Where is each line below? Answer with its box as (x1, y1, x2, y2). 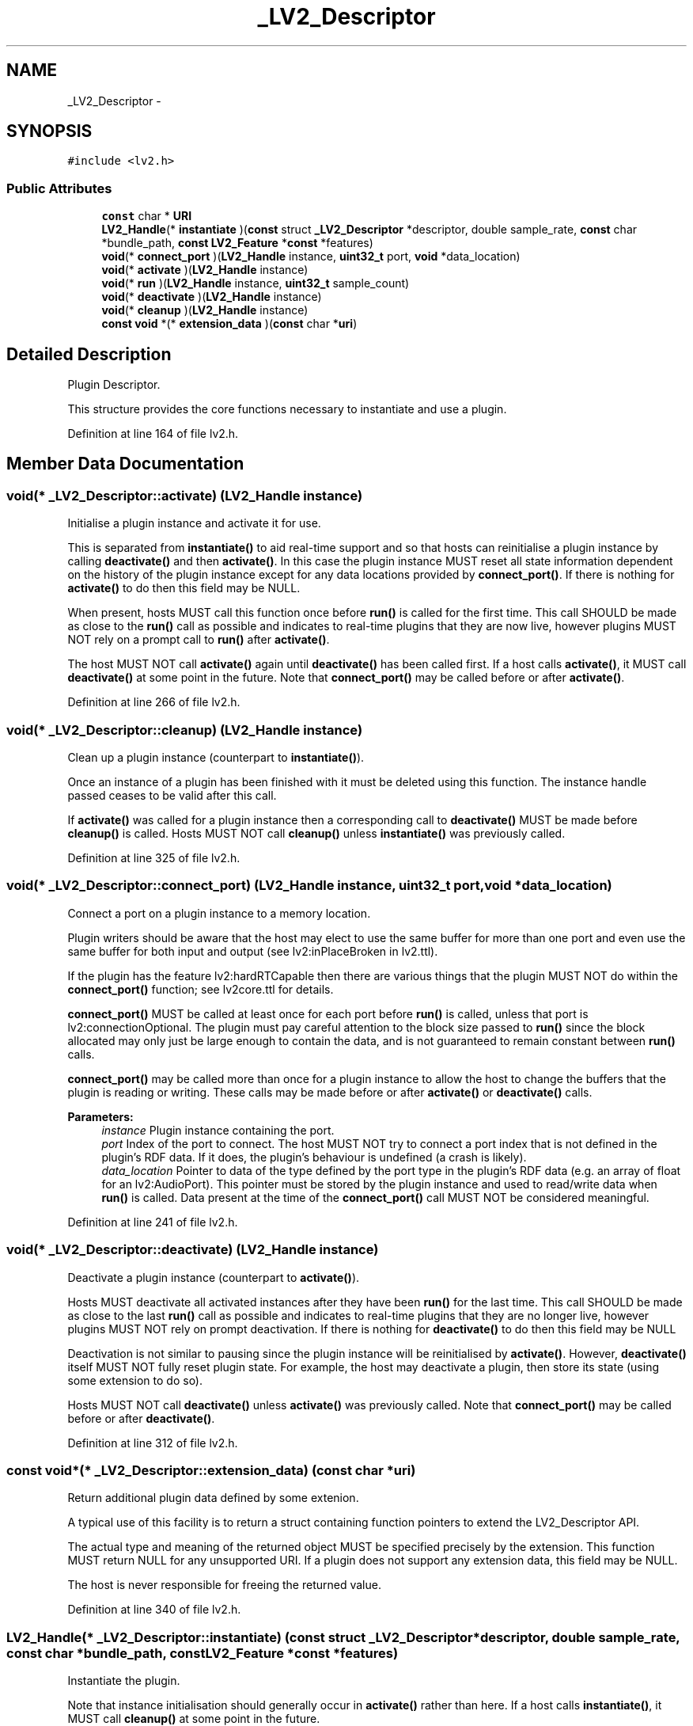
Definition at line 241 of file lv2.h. (67, 1215, 238, 1229)
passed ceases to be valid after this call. (67, 789, 277, 802)
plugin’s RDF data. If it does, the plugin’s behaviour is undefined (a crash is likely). (101, 1150, 527, 1164)
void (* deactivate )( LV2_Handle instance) (101, 290, 322, 304)
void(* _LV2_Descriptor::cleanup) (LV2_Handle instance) (6, 721, 363, 738)
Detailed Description (6, 344, 172, 364)
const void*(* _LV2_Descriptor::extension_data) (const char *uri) (6, 1462, 416, 1478)
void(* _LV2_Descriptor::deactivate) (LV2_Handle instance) (6, 1241, 379, 1258)
